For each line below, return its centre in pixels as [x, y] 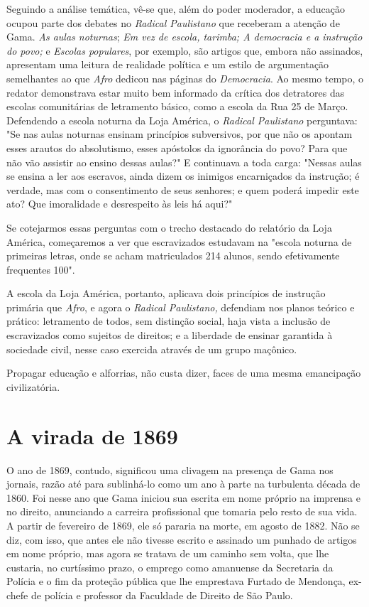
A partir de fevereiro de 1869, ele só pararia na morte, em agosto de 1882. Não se [183, 525]
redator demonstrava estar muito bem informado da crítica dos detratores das [176, 92]
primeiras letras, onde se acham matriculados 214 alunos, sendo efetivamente [173, 256]
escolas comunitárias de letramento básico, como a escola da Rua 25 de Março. [177, 106]
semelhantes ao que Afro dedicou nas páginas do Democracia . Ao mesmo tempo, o [185, 78]
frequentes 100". [41, 269]
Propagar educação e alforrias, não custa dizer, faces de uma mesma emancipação [184, 373]
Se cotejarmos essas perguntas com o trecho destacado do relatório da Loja [169, 227]
